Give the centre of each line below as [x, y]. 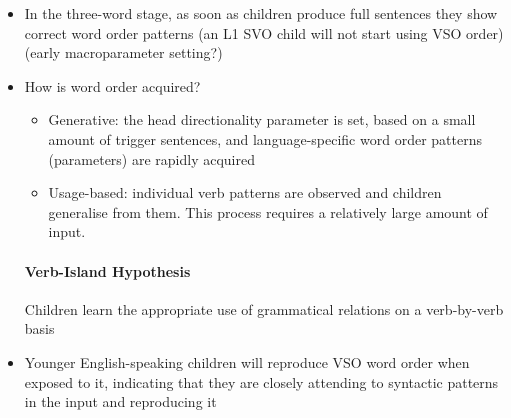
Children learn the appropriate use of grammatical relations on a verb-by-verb [264, 308]
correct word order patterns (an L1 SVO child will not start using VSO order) [264, 32]
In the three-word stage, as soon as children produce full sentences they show [261, 13]
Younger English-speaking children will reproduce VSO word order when [247, 361]
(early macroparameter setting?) [123, 52]
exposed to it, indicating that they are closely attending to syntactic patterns [261, 381]
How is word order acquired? [112, 85]
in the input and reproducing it [120, 401]
